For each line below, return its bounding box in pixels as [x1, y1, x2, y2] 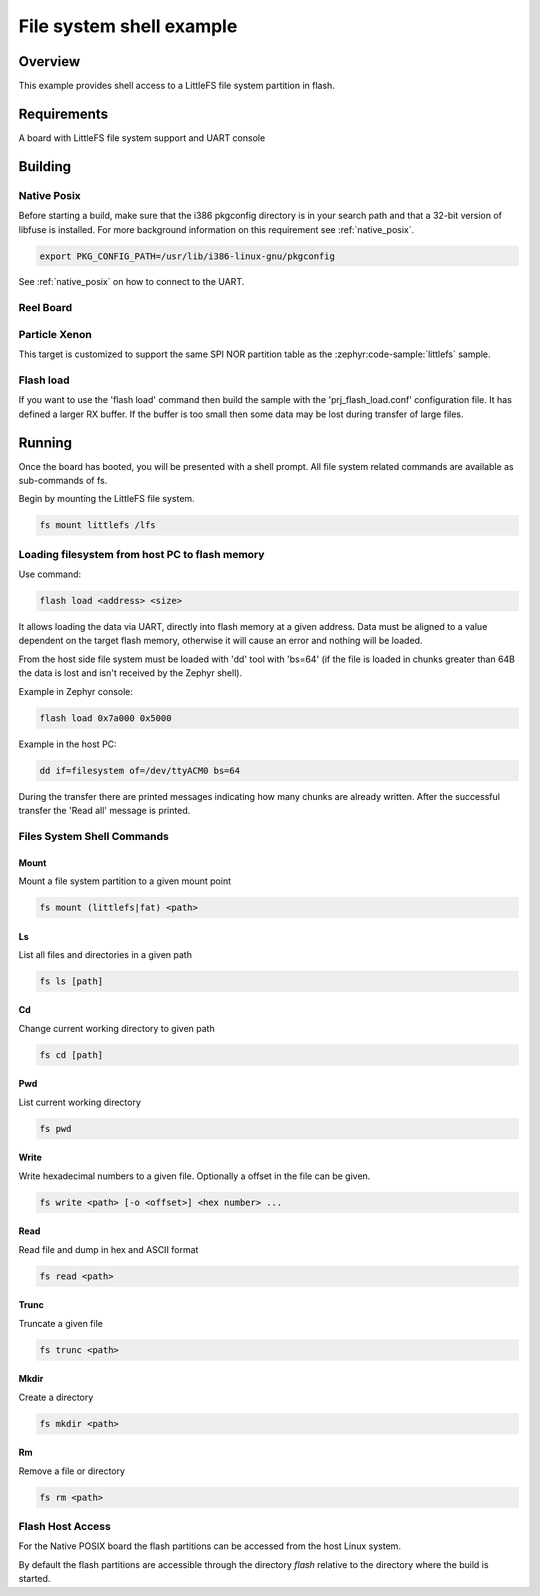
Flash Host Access [18, 1520, 112, 1534]
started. [18, 1573, 51, 1585]
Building [18, 158, 72, 175]
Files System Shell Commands [18, 829, 169, 843]
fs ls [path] [39, 975, 104, 987]
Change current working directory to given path [18, 1022, 215, 1034]
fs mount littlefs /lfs [39, 520, 157, 531]
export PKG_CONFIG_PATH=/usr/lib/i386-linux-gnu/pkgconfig [39, 250, 335, 262]
